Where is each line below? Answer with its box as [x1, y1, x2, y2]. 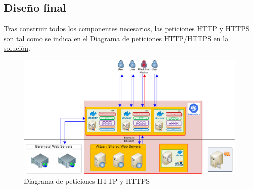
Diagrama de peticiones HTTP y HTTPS [24, 175, 150, 186]
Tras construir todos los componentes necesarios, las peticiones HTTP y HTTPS [4, 23, 250, 34]
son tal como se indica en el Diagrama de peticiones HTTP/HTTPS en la [4, 33, 229, 43]
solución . [4, 43, 30, 53]
